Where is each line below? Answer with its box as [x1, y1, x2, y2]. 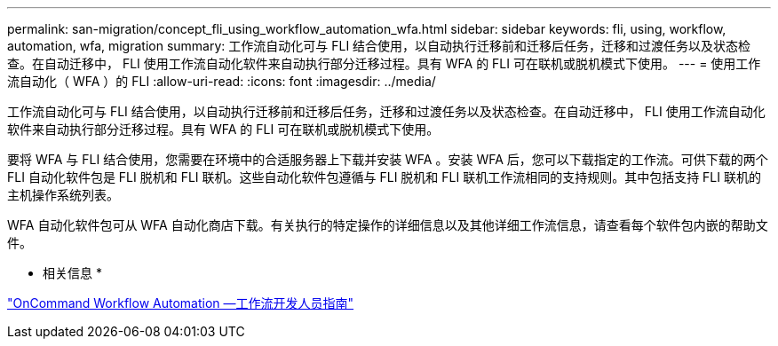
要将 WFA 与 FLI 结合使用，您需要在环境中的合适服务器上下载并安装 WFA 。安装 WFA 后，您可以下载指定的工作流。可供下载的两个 [7, 152, 768, 167]
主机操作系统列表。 [7, 187, 119, 202]
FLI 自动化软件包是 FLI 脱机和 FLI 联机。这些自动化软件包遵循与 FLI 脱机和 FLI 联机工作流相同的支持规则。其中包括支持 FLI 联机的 [7, 169, 761, 185]
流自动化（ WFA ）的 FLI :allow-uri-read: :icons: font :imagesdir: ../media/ [7, 74, 436, 89]
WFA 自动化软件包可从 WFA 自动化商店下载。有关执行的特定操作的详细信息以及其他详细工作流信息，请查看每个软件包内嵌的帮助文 [7, 217, 768, 232]
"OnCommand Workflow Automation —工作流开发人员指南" [7, 295, 354, 311]
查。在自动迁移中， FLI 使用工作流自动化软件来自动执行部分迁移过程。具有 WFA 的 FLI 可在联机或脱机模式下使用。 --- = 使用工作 [7, 56, 761, 71]
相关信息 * [43, 265, 102, 280]
